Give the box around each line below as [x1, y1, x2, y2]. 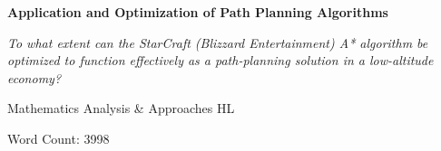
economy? [7, 68, 62, 87]
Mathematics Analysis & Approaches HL [7, 99, 235, 118]
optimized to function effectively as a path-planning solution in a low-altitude [7, 51, 434, 70]
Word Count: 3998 [7, 128, 110, 147]
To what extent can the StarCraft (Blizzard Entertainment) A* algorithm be [7, 33, 428, 52]
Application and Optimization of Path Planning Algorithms [7, 3, 388, 21]
